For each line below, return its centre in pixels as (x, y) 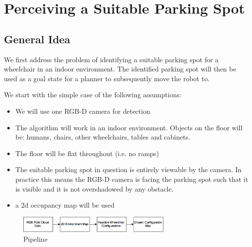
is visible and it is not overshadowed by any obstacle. (94, 188)
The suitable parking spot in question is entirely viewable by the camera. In (128, 169)
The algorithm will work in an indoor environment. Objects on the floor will (129, 127)
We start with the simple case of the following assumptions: (93, 95)
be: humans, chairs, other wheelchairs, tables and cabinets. (103, 137)
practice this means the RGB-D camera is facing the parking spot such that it (132, 179)
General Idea (37, 39)
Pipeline (36, 238)
